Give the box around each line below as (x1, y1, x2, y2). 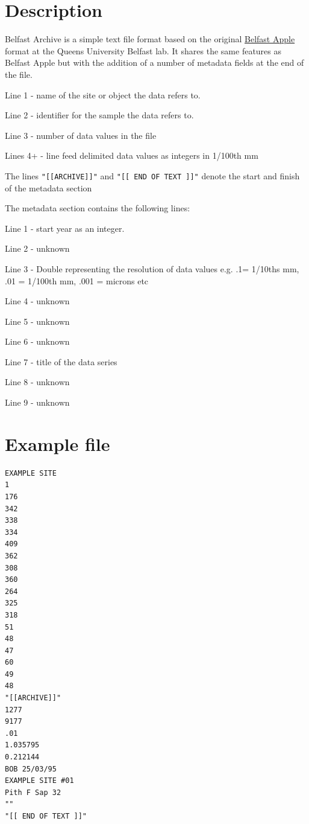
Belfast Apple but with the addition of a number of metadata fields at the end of (5, 56, 304, 69)
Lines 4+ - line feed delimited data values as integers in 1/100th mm (5, 149, 258, 162)
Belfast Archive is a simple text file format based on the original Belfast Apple (5, 33, 295, 45)
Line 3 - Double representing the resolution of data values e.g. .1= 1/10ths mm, (5, 262, 299, 275)
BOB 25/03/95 (5, 764, 57, 773)
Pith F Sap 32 (5, 788, 61, 797)
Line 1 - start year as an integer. (5, 222, 125, 234)
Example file (5, 431, 110, 456)
